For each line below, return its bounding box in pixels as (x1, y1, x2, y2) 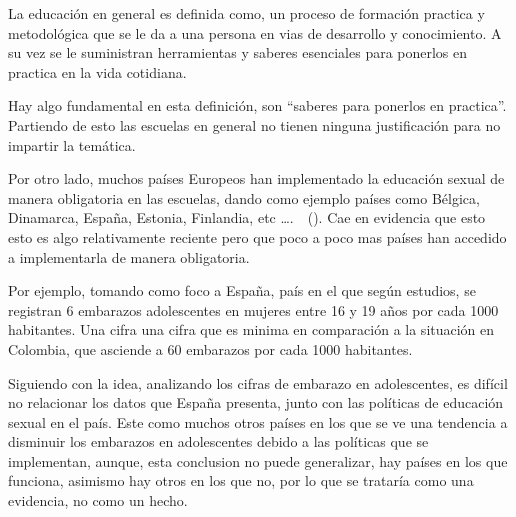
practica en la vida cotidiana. (8, 61, 187, 82)
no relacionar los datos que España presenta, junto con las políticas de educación (8, 392, 504, 413)
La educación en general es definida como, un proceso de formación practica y (8, 3, 485, 23)
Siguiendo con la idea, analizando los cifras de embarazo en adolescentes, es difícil (8, 372, 508, 393)
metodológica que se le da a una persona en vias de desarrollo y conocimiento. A (8, 22, 502, 43)
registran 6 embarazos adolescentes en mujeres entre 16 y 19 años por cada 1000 (8, 299, 499, 320)
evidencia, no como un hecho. (8, 490, 188, 511)
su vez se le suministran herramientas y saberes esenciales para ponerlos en (8, 42, 468, 63)
